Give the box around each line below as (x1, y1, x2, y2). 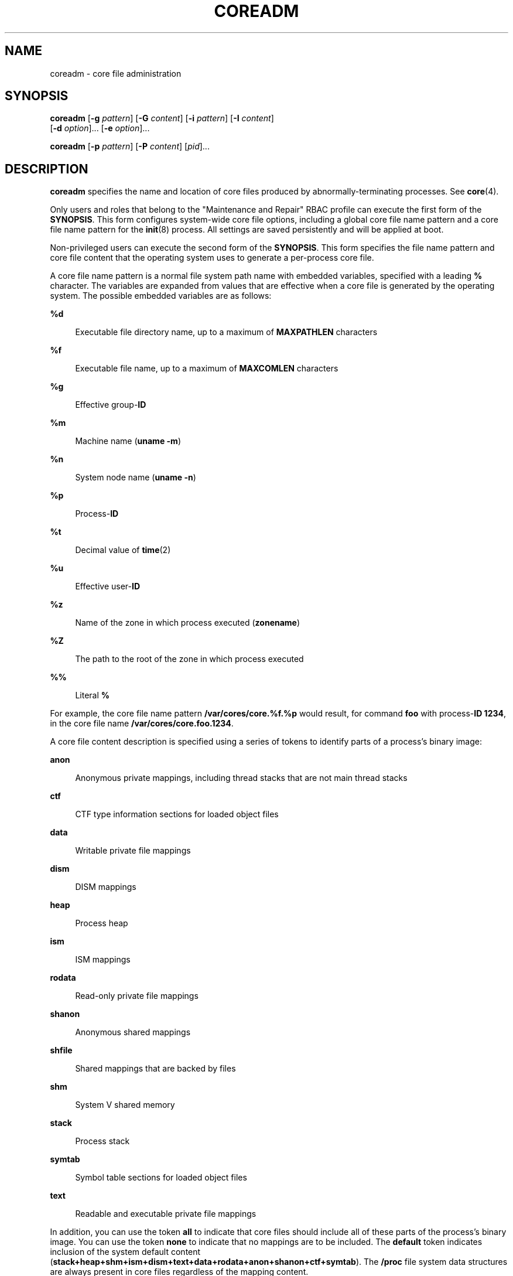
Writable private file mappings (75, 845, 191, 856)
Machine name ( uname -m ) (75, 436, 181, 446)
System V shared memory (75, 1100, 175, 1110)
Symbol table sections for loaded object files (75, 1172, 247, 1183)
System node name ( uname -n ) (75, 472, 196, 483)
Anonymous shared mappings (75, 1027, 191, 1038)
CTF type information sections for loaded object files (75, 809, 279, 820)
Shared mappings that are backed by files (75, 1063, 236, 1074)
